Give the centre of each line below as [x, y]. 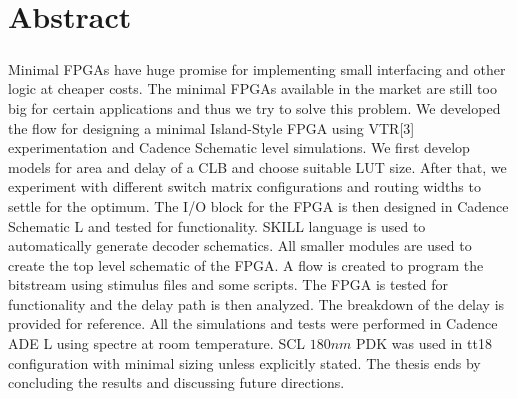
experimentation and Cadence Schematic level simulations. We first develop [239, 147]
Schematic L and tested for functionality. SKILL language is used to [217, 225]
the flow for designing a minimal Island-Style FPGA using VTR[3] [211, 127]
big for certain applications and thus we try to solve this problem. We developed [254, 107]
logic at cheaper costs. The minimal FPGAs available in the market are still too [252, 88]
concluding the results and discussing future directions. [176, 382]
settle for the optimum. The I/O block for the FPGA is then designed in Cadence [258, 205]
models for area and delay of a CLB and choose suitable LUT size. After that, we [257, 166]
